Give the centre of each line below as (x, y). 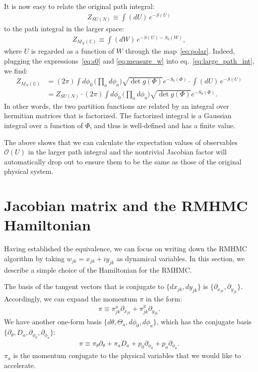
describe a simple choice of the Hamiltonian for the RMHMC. (98, 269)
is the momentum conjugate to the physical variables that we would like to (127, 355)
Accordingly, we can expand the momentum (71, 298)
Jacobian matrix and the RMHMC (126, 205)
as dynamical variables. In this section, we (181, 258)
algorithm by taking (34, 258)
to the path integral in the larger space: (64, 29)
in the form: (164, 298)
